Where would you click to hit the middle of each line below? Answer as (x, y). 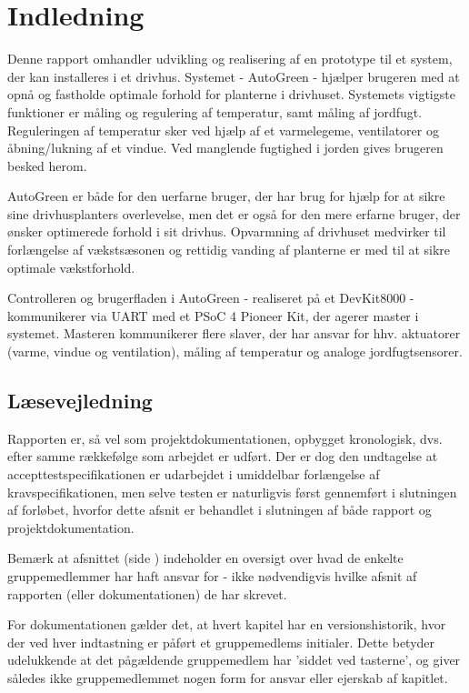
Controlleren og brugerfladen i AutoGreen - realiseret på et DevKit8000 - (211, 298)
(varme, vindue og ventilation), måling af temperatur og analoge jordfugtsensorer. (235, 352)
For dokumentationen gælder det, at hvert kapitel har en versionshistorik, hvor (227, 624)
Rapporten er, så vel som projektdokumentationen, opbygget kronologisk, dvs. (225, 438)
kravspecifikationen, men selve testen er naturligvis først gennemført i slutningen (232, 492)
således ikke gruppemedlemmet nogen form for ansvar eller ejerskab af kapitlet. (228, 677)
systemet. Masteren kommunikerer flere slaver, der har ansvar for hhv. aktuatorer (234, 333)
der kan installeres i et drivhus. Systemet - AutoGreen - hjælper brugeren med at (234, 76)
